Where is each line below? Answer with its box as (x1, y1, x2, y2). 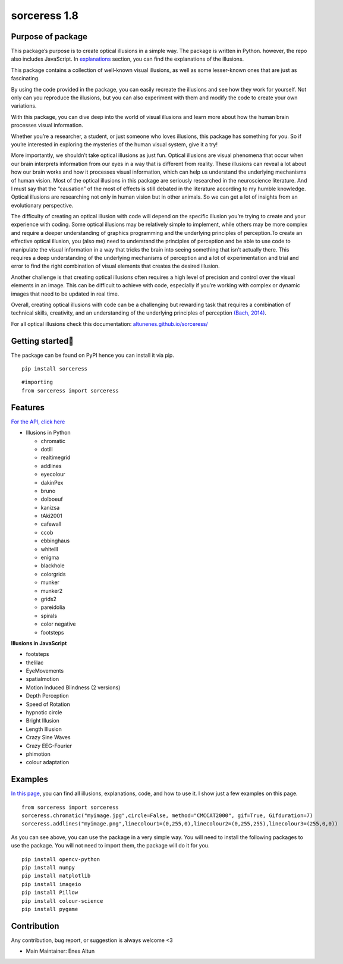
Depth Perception (26, 692, 70, 699)
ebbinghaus (40, 537, 70, 544)
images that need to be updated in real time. (11, 290, 119, 297)
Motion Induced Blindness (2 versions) (26, 684, 121, 691)
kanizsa (40, 504, 60, 511)
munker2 (40, 587, 63, 594)
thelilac (26, 659, 44, 666)
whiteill (40, 545, 58, 552)
